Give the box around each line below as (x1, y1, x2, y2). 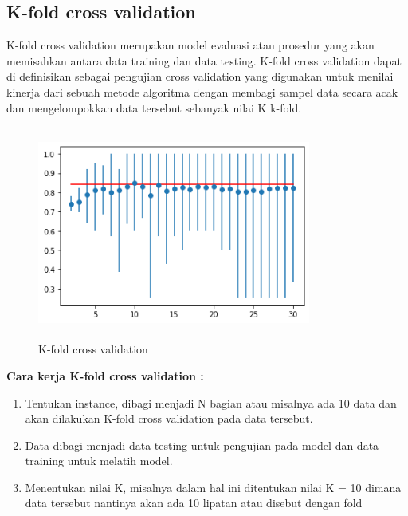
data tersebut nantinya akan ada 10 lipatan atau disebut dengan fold (25, 494, 363, 511)
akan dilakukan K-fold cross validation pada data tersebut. (25, 410, 313, 427)
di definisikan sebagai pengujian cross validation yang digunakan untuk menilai (6, 68, 394, 85)
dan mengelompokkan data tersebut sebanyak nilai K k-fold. (6, 99, 302, 116)
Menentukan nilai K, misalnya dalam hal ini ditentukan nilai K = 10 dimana (25, 479, 402, 495)
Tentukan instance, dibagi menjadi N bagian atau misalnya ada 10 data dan (25, 394, 397, 411)
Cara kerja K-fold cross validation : (6, 367, 204, 384)
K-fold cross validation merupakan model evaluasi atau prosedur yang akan (6, 37, 375, 53)
